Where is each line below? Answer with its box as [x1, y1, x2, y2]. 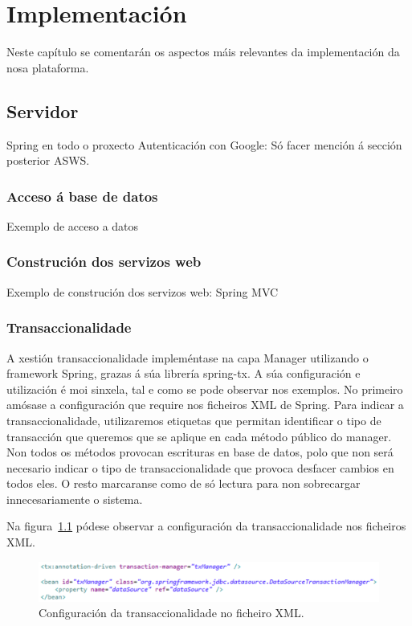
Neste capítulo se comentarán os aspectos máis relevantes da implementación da [6, 43, 400, 60]
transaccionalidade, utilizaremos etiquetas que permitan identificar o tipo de [6, 411, 381, 428]
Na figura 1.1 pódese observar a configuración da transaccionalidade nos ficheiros [6, 518, 406, 534]
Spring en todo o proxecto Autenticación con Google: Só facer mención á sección [6, 136, 402, 153]
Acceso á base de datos [6, 186, 158, 206]
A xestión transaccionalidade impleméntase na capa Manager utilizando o [6, 349, 369, 366]
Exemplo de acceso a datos [6, 217, 139, 234]
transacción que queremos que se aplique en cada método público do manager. [6, 428, 392, 444]
